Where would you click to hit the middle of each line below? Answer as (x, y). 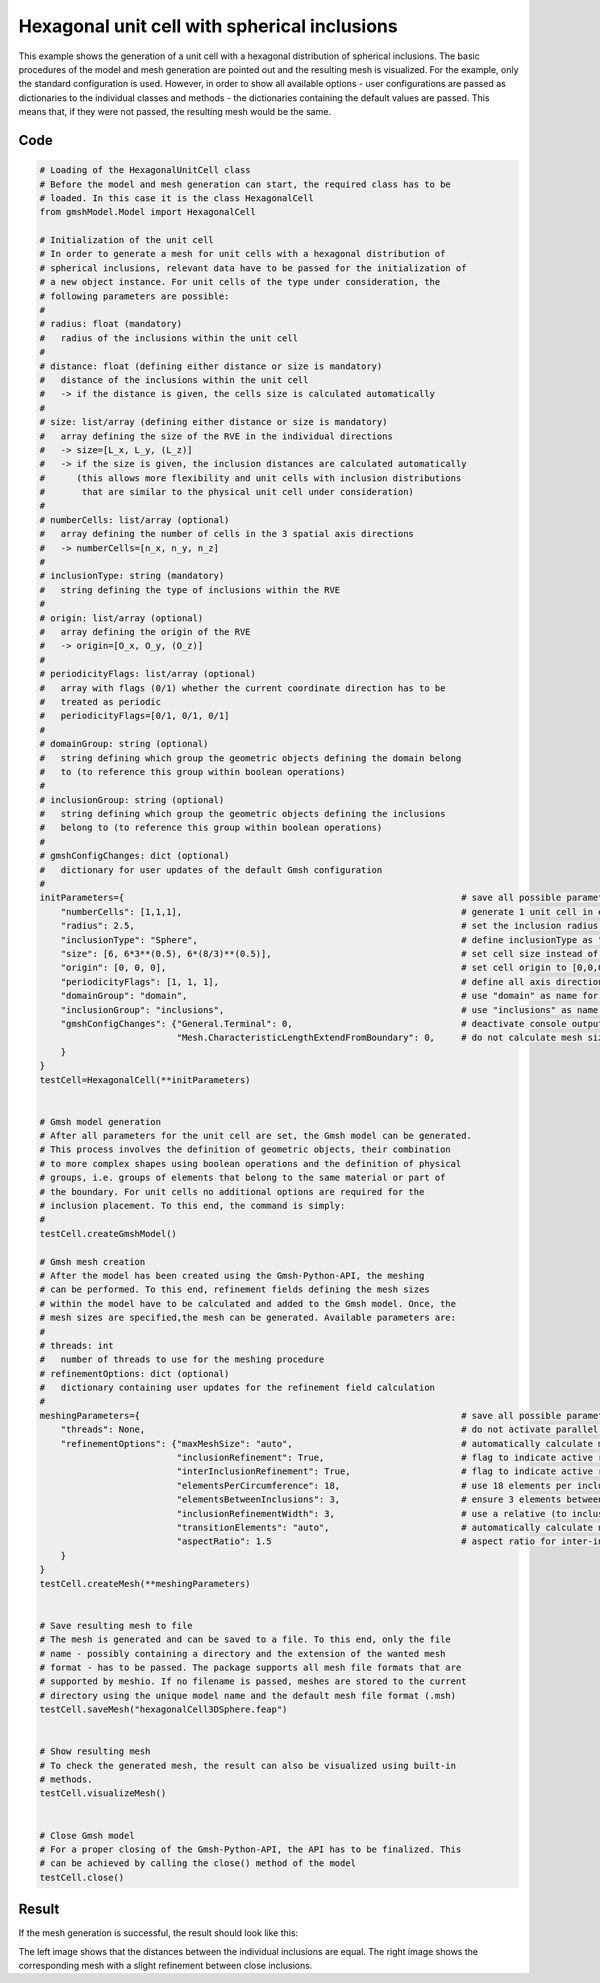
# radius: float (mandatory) (111, 324)
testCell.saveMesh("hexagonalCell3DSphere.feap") (163, 1709)
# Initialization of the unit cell (126, 240)
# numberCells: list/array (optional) (134, 519)
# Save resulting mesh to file (116, 1625)
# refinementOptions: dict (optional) (134, 1373)
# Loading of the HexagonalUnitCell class (145, 170)
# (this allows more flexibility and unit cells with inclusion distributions (250, 478)
